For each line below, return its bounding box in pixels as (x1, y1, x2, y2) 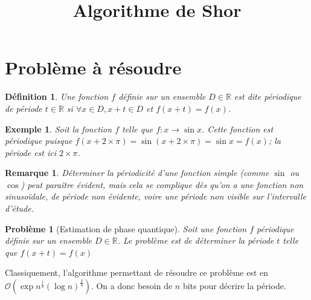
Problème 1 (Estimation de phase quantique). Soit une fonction (5, 222, 247, 235)
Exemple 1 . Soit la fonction (5, 122, 112, 135)
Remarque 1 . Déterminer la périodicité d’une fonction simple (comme (5, 166, 269, 179)
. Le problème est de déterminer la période (117, 234, 274, 247)
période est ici (5, 146, 56, 158)
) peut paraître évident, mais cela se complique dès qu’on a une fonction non (21, 178, 304, 191)
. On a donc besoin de (91, 279, 173, 292)
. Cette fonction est (202, 122, 274, 135)
